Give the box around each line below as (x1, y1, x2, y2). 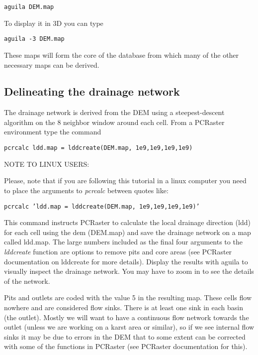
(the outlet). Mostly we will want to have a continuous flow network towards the (4, 312, 249, 322)
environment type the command (4, 126, 101, 137)
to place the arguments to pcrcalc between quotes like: (4, 185, 169, 195)
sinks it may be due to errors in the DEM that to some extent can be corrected (4, 331, 246, 342)
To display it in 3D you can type (4, 17, 103, 28)
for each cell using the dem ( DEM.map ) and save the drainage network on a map (4, 227, 251, 237)
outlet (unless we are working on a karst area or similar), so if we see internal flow (4, 322, 255, 332)
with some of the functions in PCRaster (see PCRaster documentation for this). (4, 341, 248, 352)
